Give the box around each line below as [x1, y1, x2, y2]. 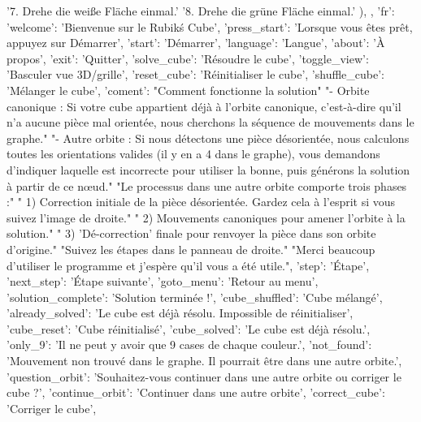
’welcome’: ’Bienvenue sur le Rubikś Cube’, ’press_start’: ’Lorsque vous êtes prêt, [7, 18, 413, 35]
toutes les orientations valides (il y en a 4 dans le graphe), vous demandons [7, 145, 380, 162]
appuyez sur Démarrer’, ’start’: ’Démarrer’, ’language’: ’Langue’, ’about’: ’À [7, 34, 385, 51]
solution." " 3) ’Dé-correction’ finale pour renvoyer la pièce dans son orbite [7, 225, 376, 242]
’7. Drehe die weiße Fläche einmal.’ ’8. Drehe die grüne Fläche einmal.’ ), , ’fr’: [7, 2, 395, 19]
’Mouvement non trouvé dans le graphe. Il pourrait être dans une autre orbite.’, [7, 352, 402, 369]
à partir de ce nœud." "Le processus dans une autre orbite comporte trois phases [7, 177, 407, 194]
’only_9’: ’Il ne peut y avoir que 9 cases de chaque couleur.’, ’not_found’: [7, 336, 372, 353]
